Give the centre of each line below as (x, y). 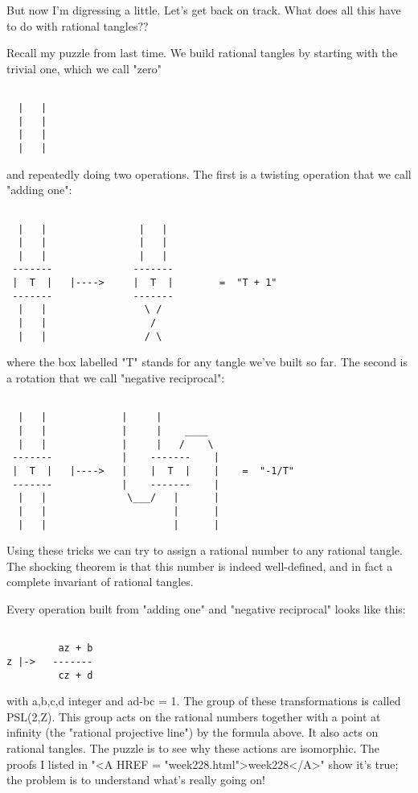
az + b (76, 648)
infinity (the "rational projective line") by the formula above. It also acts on (193, 732)
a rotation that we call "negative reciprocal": (116, 378)
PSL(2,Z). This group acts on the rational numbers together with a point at (194, 716)
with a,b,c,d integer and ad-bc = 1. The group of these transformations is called (204, 701)
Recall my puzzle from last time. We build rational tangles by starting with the (202, 53)
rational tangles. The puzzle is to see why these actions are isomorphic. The (193, 748)
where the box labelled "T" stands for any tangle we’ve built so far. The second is (207, 362)
